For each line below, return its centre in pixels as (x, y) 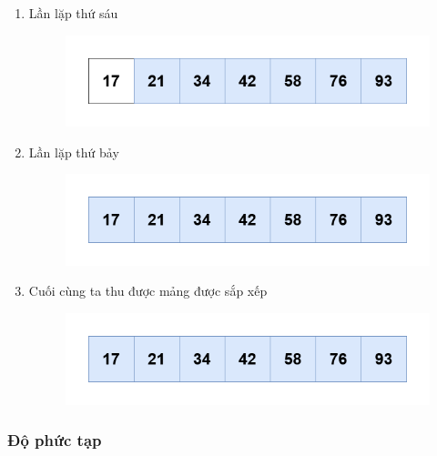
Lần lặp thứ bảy (74, 152)
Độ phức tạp (55, 440)
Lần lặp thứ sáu (73, 13)
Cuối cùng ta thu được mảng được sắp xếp (148, 291)
